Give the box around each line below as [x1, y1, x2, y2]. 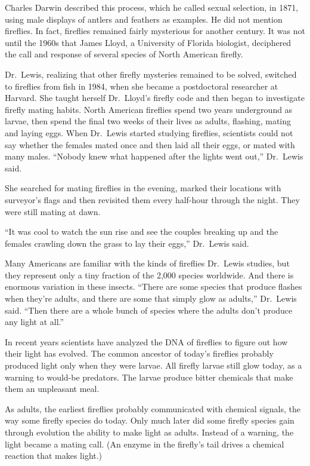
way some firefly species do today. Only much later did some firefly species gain [5, 414, 294, 427]
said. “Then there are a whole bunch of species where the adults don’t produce [5, 303, 293, 316]
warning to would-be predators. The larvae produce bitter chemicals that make [5, 370, 293, 383]
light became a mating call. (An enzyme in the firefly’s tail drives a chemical [5, 437, 284, 450]
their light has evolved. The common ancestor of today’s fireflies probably [5, 347, 274, 360]
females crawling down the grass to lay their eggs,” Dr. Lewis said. [5, 237, 249, 249]
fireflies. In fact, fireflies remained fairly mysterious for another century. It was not [5, 24, 305, 37]
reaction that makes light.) [5, 449, 103, 462]
